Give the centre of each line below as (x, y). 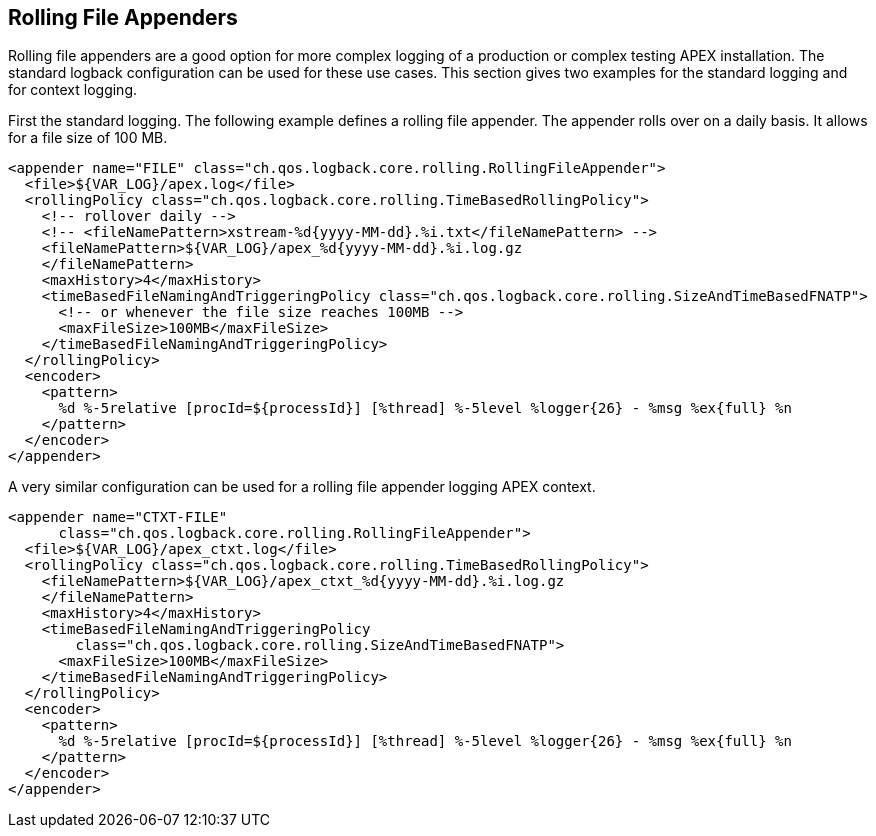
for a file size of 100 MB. (88, 138)
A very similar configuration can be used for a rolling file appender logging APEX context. (302, 487)
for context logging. (73, 90)
